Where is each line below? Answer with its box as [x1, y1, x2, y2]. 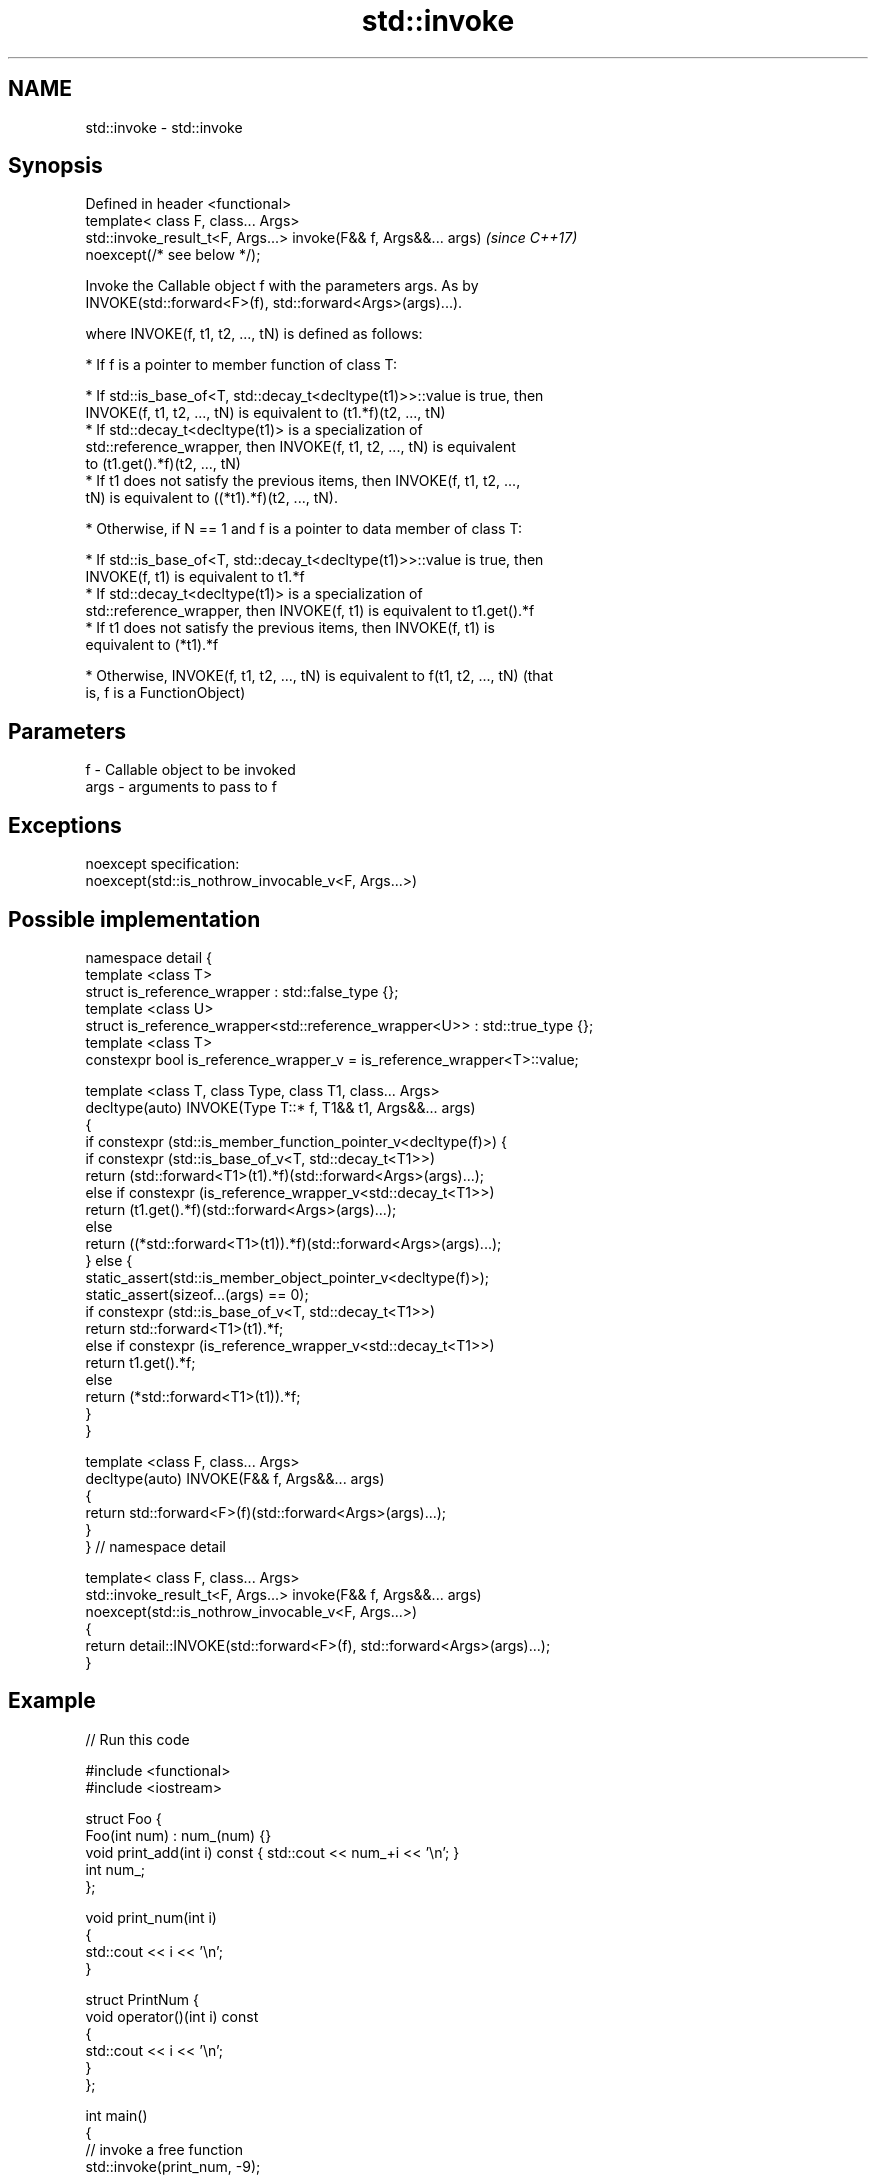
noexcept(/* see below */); [85, 246, 261, 264]
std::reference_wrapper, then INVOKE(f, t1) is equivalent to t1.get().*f [85, 602, 535, 620]
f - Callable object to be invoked [85, 761, 296, 779]
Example [8, 1688, 96, 1714]
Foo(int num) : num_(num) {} [85, 1826, 272, 1844]
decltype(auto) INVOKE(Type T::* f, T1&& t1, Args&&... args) [85, 1098, 476, 1116]
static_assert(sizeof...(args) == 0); [85, 1285, 309, 1303]
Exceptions [8, 812, 122, 838]
